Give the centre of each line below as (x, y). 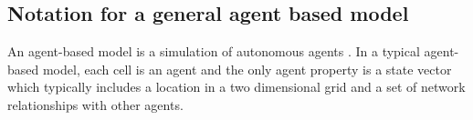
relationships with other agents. (95, 104)
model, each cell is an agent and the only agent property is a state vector (247, 69)
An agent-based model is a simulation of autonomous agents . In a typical (214, 51)
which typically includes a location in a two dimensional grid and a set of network (236, 87)
